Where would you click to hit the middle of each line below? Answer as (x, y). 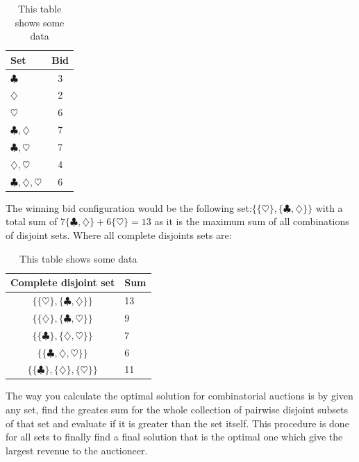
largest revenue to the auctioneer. (77, 450)
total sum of (32, 221)
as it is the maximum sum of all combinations (252, 221)
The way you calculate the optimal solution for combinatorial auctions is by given (179, 396)
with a (329, 207)
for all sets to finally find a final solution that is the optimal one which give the (174, 437)
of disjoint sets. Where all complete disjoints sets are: (119, 234)
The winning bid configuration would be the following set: (129, 207)
